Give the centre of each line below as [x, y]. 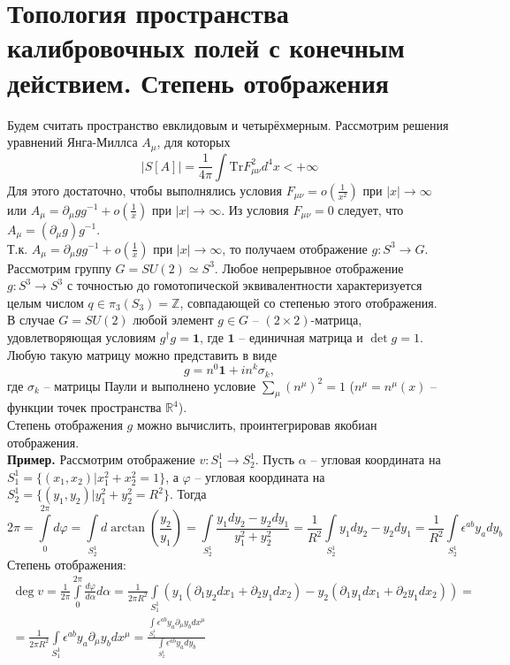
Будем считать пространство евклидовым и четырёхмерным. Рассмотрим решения [228, 124]
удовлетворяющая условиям [82, 336]
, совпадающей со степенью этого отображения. [308, 302]
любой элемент [173, 320]
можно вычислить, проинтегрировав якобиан [257, 425]
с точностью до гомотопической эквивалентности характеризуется [244, 285]
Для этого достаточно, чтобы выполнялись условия [145, 190]
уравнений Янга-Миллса [72, 142]
